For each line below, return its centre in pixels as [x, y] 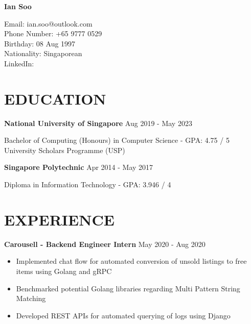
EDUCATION [55, 98]
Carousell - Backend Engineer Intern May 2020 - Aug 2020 [105, 244]
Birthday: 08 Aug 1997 [40, 43]
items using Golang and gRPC [64, 271]
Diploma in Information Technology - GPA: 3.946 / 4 [88, 184]
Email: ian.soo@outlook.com [48, 23]
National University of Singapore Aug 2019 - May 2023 [98, 123]
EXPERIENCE [59, 219]
